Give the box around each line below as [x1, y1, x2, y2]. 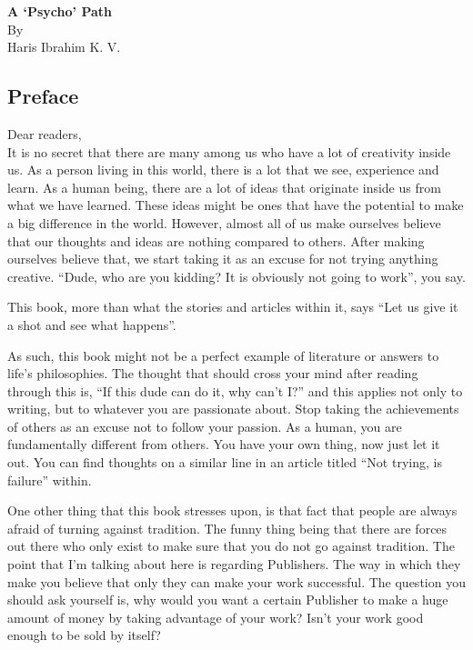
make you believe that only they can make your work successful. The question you [7, 572, 466, 591]
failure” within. [7, 470, 92, 489]
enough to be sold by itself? [7, 625, 161, 645]
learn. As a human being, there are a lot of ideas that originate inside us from [7, 177, 441, 196]
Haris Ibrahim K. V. [7, 37, 121, 56]
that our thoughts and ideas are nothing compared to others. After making [7, 231, 425, 250]
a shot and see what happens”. [7, 315, 176, 334]
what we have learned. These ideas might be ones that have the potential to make [7, 195, 464, 215]
